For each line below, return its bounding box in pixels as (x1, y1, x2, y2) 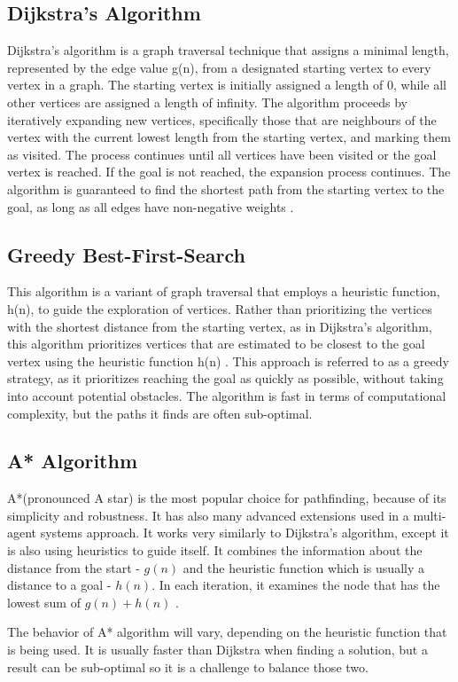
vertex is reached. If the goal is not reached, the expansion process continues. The (7, 162, 451, 181)
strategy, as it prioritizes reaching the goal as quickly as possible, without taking (7, 369, 444, 388)
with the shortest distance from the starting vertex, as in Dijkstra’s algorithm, (7, 317, 432, 335)
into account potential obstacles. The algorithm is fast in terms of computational (7, 386, 446, 404)
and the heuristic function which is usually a (182, 558, 424, 576)
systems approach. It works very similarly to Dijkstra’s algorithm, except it (40, 523, 449, 542)
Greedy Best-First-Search (7, 240, 245, 268)
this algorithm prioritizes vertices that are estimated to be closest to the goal (7, 334, 425, 353)
